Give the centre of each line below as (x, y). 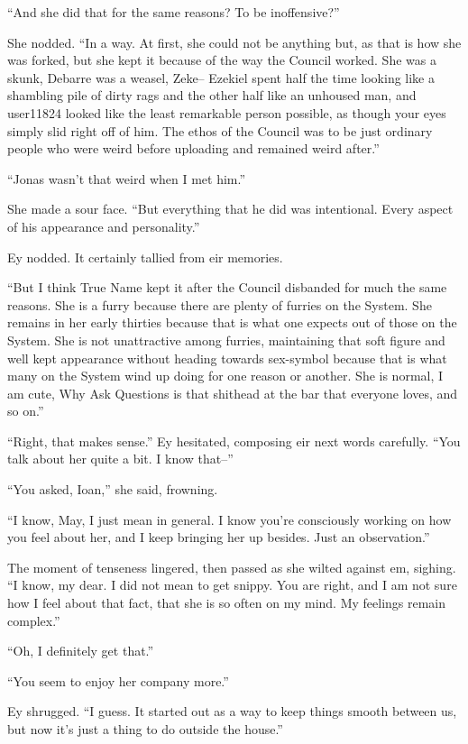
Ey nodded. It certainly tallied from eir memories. (145, 257)
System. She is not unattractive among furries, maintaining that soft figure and (226, 340)
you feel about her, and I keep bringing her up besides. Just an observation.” (219, 537)
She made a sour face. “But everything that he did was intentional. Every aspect (230, 209)
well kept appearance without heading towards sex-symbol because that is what (227, 358)
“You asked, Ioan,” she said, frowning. (113, 489)
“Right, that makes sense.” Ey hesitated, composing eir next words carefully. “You (234, 441)
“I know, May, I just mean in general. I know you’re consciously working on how (229, 519)
